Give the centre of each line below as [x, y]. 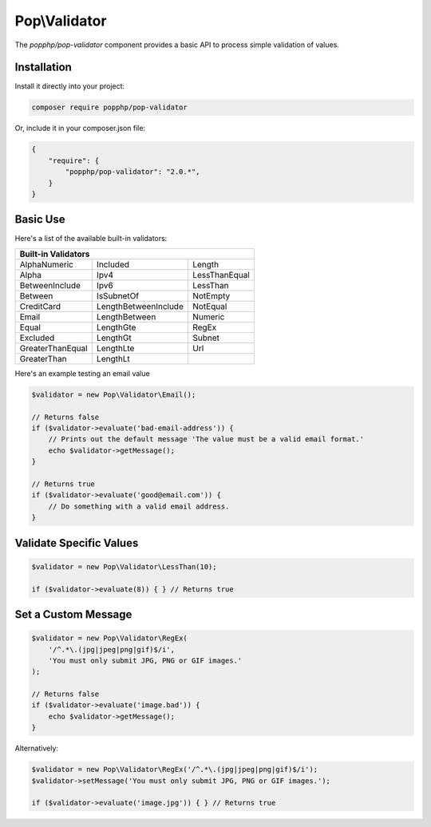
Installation [43, 67]
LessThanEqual [221, 275]
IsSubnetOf [118, 295]
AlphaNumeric [46, 264]
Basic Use [40, 220]
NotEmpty [212, 295]
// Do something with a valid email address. [139, 506]
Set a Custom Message [73, 614]
